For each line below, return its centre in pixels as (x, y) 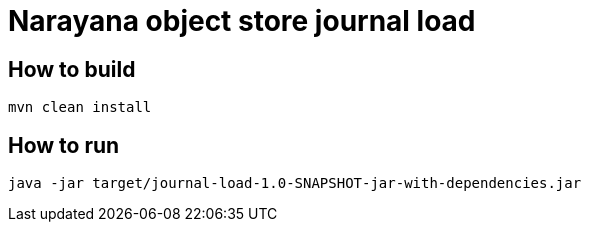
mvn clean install (80, 107)
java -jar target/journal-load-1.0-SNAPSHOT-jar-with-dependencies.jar (295, 183)
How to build (72, 69)
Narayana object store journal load (242, 21)
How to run (64, 145)
